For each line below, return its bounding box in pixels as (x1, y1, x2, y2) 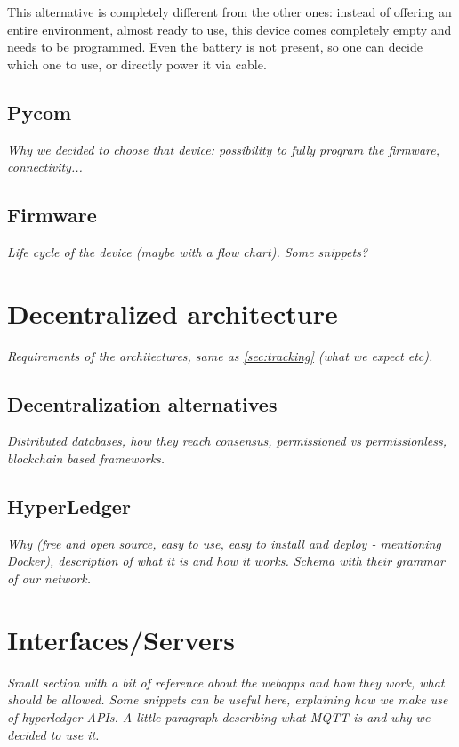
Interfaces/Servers (7, 621, 235, 657)
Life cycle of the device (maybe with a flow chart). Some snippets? (7, 242, 368, 261)
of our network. (7, 569, 92, 588)
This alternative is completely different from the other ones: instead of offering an (7, 3, 452, 20)
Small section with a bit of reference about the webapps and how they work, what (7, 672, 445, 691)
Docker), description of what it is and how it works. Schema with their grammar (7, 551, 445, 570)
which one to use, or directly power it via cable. (7, 54, 267, 73)
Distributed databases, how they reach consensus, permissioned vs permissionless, (7, 431, 447, 450)
